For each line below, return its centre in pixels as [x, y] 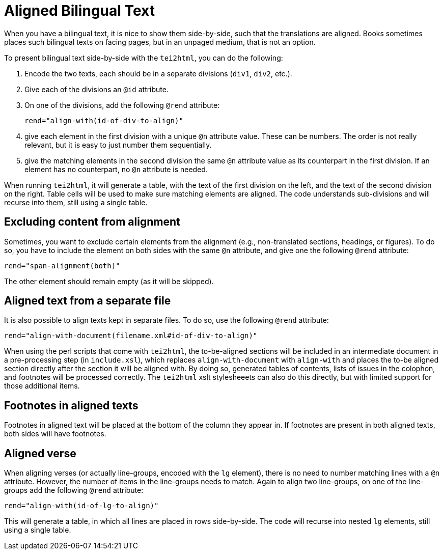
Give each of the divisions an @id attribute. [96, 89]
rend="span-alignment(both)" [62, 266]
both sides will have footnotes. [55, 434]
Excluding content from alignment [92, 222]
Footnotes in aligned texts [71, 405]
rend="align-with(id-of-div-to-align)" [104, 120]
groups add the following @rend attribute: [74, 490]
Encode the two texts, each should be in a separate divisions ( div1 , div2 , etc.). [158, 73]
